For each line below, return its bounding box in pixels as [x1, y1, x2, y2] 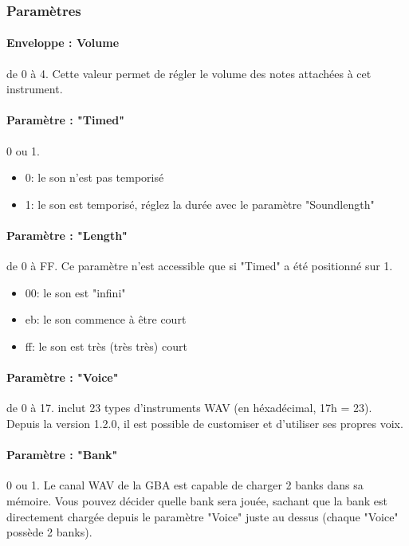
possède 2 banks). [6, 524, 92, 540]
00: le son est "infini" [25, 284, 126, 300]
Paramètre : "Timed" [6, 112, 124, 128]
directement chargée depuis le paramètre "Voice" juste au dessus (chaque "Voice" [6, 508, 399, 524]
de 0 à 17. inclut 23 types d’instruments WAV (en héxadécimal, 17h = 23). [6, 399, 372, 416]
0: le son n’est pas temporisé [25, 169, 164, 186]
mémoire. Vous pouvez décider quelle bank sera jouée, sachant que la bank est [6, 492, 387, 509]
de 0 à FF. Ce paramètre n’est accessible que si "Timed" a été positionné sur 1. [6, 257, 393, 274]
